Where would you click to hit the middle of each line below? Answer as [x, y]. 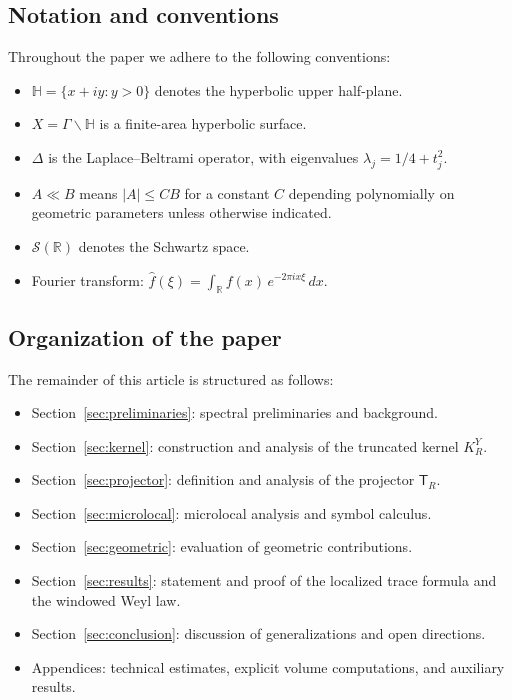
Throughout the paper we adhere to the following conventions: [199, 56]
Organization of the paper [145, 336]
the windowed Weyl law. [106, 599]
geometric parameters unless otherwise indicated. [181, 212]
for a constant [227, 192]
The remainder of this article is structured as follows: [171, 378]
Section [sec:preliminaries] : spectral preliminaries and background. [235, 412]
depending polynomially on [371, 192]
